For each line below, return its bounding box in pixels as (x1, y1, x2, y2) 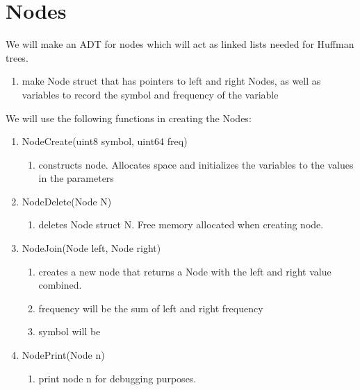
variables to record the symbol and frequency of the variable (22, 87, 279, 101)
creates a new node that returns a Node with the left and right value (38, 264, 332, 278)
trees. (6, 50, 28, 65)
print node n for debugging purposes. (38, 371, 197, 385)
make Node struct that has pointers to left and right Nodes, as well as (22, 74, 321, 88)
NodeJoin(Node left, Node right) (22, 241, 161, 255)
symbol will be (38, 324, 101, 339)
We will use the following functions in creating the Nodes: (6, 110, 252, 125)
